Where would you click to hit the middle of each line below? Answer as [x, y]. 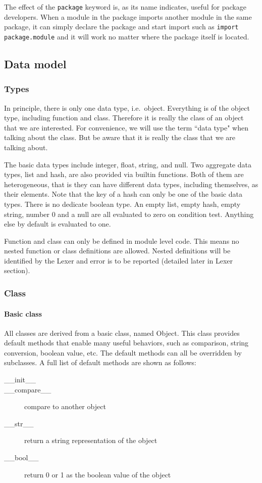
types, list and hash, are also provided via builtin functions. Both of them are [124, 174]
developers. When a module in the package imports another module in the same [128, 16]
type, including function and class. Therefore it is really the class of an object [124, 118]
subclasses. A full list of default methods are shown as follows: [100, 362]
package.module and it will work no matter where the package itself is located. [127, 36]
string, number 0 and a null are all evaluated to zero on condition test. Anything [129, 214]
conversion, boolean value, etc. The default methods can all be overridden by [123, 352]
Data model [35, 63]
